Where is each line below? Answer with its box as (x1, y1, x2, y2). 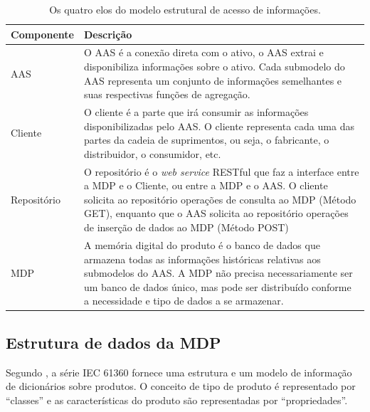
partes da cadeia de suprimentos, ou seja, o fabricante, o (84, 132, 329, 147)
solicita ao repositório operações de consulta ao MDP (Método (84, 191, 356, 206)
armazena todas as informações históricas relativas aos (84, 251, 321, 266)
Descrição (84, 26, 132, 41)
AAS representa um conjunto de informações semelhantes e (84, 73, 342, 88)
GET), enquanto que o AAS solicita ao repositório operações (84, 206, 349, 221)
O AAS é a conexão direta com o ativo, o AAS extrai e (84, 45, 324, 60)
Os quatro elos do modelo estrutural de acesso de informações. (49, 2, 321, 16)
